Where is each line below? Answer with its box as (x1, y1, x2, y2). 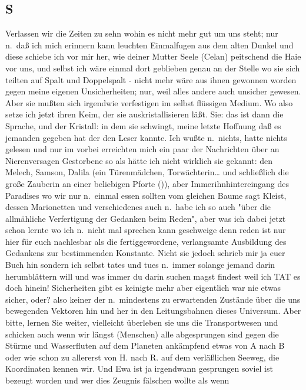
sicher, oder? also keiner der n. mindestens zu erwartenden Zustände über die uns (5, 293, 301, 305)
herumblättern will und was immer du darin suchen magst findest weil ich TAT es (5, 270, 301, 282)
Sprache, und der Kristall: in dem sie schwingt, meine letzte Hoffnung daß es (5, 119, 281, 132)
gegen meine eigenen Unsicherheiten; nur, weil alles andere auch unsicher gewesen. (5, 85, 301, 97)
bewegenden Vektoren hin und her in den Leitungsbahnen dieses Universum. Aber (5, 304, 301, 317)
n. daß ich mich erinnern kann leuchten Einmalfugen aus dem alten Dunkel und (5, 38, 294, 51)
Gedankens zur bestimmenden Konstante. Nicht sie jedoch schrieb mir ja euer (5, 247, 285, 259)
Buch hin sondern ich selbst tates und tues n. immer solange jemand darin (5, 258, 275, 271)
